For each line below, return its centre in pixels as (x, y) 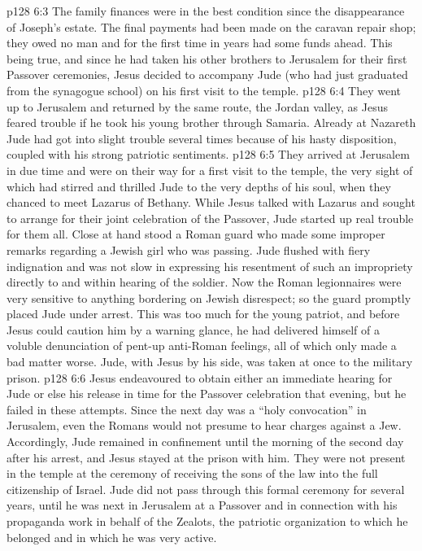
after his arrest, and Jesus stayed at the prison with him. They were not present (206, 457)
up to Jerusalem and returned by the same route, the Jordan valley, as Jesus (197, 106)
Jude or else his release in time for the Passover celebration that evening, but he (207, 394)
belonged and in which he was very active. (112, 537)
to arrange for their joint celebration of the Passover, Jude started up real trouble (210, 218)
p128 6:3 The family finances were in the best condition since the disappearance (206, 11)
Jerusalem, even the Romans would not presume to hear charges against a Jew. (204, 425)
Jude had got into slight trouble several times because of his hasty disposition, (202, 138)
